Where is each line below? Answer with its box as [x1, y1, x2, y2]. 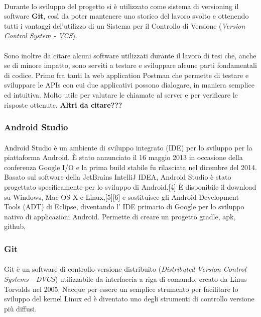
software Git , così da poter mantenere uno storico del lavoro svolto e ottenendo [4, 11, 249, 21]
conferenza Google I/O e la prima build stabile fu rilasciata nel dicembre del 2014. [4, 162, 257, 172]
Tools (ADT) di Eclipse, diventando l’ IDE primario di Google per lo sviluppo [4, 201, 244, 212]
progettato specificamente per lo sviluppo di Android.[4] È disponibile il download [4, 181, 256, 192]
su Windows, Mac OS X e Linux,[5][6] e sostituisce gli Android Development [4, 191, 239, 202]
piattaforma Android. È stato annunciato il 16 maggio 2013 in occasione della [4, 152, 243, 163]
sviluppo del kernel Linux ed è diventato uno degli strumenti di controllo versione [4, 293, 254, 304]
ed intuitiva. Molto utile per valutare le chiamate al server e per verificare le [4, 89, 238, 100]
